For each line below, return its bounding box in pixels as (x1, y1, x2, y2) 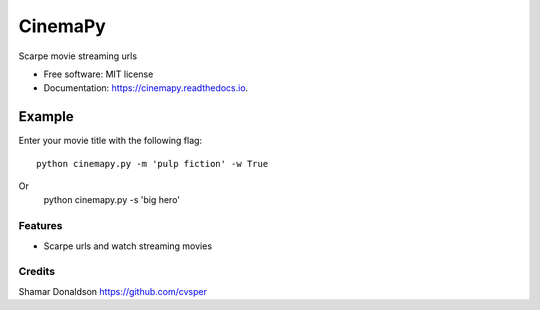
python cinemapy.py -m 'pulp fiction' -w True (36, 158, 269, 169)
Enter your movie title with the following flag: (18, 135, 203, 147)
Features (18, 219, 63, 233)
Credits (18, 265, 55, 279)
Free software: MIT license (43, 68, 154, 80)
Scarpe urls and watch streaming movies (43, 240, 213, 252)
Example (18, 108, 74, 125)
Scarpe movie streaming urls (18, 50, 138, 62)
